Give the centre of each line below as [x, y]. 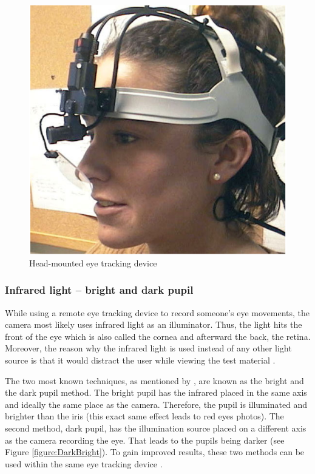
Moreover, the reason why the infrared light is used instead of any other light [148, 348]
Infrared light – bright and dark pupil [99, 290]
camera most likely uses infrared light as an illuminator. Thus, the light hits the [154, 324]
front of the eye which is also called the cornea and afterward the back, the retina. [158, 336]
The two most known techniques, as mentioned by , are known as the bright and [154, 380]
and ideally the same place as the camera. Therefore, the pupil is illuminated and [156, 404]
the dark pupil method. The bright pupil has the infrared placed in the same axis [156, 392]
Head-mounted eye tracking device [93, 262]
